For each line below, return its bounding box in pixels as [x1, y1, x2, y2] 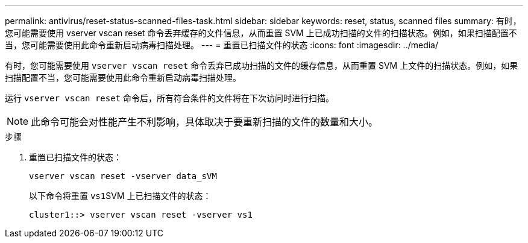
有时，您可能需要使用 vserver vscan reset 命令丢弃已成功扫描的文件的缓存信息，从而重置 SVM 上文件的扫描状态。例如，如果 [5, 60, 518, 71]
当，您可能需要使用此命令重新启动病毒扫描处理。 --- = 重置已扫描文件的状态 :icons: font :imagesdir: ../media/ [5, 40, 439, 50]
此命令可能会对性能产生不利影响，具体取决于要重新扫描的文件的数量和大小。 [31, 116, 379, 128]
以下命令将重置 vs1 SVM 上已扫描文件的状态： [29, 191, 212, 201]
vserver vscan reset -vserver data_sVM [29, 171, 217, 181]
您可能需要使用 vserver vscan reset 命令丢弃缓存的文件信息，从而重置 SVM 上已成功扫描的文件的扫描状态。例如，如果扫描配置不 [5, 28, 517, 38]
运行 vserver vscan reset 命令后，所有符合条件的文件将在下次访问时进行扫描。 [5, 93, 335, 103]
